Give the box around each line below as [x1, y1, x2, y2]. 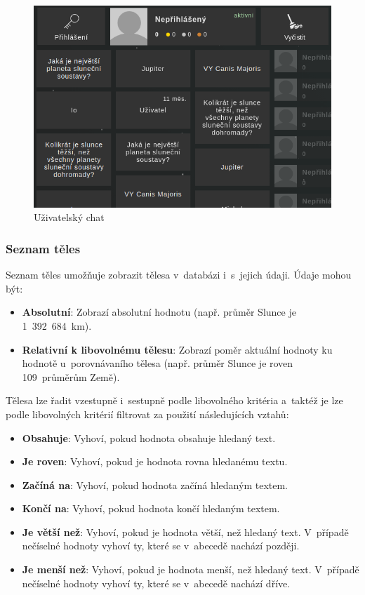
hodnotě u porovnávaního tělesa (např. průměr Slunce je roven [22, 356, 293, 370]
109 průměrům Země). [22, 369, 120, 384]
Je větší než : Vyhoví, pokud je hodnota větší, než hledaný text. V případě [22, 524, 349, 539]
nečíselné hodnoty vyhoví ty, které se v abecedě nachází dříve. [22, 575, 291, 590]
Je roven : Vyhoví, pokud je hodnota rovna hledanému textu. [22, 454, 288, 469]
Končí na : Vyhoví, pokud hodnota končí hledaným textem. [22, 501, 280, 516]
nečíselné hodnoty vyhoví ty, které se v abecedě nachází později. [22, 538, 300, 553]
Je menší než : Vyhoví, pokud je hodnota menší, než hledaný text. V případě [22, 562, 359, 577]
